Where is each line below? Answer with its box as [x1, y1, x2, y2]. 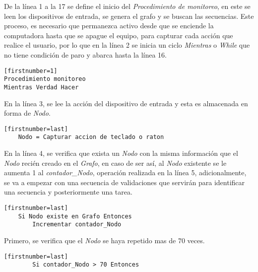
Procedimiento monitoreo [4, 75, 86, 83]
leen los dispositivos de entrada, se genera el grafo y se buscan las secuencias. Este [4, 10, 254, 21]
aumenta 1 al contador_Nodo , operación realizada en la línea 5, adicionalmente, [4, 167, 247, 178]
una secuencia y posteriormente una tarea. [4, 187, 132, 197]
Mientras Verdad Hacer [4, 83, 79, 91]
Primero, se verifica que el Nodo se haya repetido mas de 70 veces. [4, 235, 205, 245]
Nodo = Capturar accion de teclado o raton [18, 134, 164, 141]
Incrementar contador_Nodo [32, 221, 122, 228]
